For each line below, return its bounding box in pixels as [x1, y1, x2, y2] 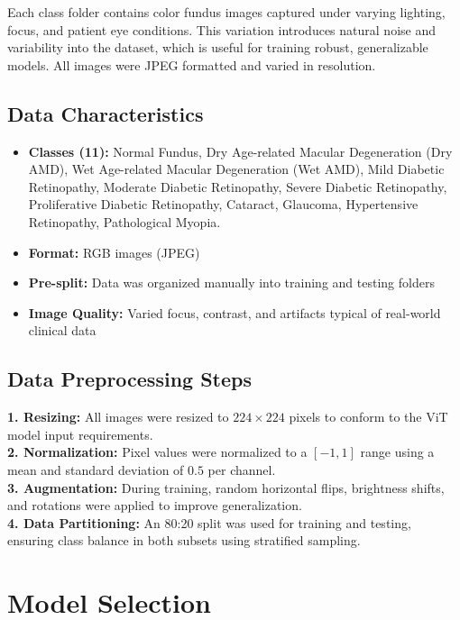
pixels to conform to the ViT [289, 407, 448, 426]
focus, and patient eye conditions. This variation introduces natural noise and [7, 20, 436, 39]
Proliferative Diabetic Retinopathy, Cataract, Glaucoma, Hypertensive [28, 195, 419, 214]
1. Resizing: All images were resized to [7, 407, 229, 426]
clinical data [28, 321, 97, 340]
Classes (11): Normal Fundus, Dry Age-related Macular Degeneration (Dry [28, 141, 453, 160]
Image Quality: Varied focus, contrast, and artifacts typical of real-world [28, 303, 441, 322]
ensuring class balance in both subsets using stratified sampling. [7, 531, 361, 550]
